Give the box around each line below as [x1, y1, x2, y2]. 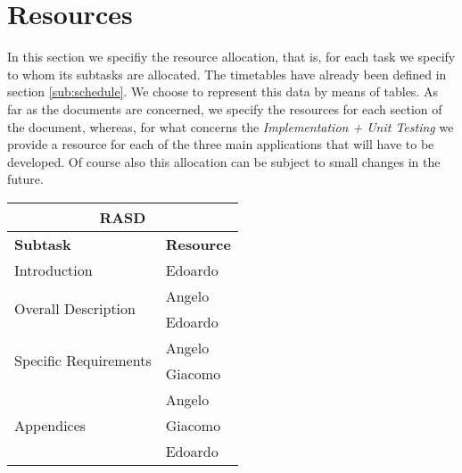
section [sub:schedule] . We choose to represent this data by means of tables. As [7, 82, 438, 101]
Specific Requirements [14, 350, 152, 371]
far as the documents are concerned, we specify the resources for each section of [7, 99, 442, 118]
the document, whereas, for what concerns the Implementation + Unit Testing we [7, 117, 454, 136]
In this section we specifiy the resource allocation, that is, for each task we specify [7, 47, 456, 66]
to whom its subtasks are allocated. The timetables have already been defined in [7, 64, 447, 83]
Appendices [14, 414, 87, 436]
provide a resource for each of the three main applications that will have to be [7, 135, 434, 154]
